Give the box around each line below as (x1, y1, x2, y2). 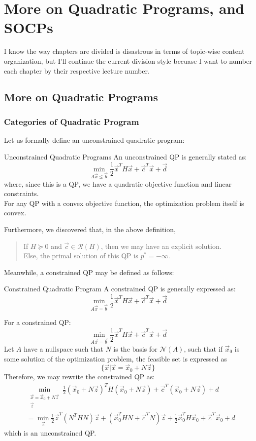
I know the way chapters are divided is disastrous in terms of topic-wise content (4, 46, 245, 56)
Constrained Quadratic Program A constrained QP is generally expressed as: (4, 283, 236, 294)
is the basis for (113, 343, 158, 354)
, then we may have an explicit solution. (100, 241, 222, 251)
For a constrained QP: (4, 317, 71, 327)
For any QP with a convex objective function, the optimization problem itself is (4, 198, 244, 208)
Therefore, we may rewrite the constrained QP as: (4, 371, 155, 382)
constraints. (4, 188, 39, 199)
